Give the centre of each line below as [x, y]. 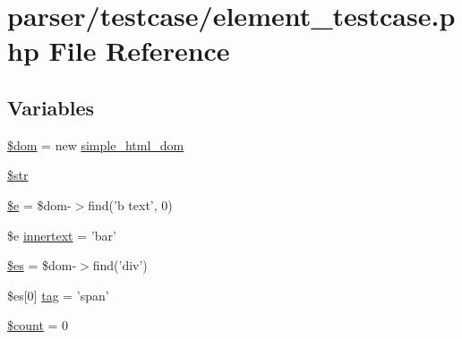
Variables [51, 107]
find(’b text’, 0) [130, 204]
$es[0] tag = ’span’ [58, 295]
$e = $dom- [39, 204]
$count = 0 [38, 325]
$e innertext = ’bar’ [62, 235]
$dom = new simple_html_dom [96, 144]
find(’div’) [120, 265]
